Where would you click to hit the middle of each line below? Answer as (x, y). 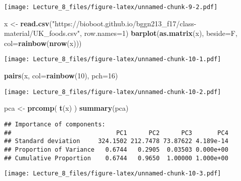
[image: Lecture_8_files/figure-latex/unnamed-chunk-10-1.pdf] (113, 59)
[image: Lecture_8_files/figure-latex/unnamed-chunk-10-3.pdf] (113, 174)
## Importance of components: (55, 124)
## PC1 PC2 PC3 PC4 (116, 133)
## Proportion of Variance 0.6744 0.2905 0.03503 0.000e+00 (116, 149)
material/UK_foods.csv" (42, 33)
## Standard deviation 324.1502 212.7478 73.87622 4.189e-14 (116, 141)
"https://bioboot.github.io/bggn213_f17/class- (124, 23)
